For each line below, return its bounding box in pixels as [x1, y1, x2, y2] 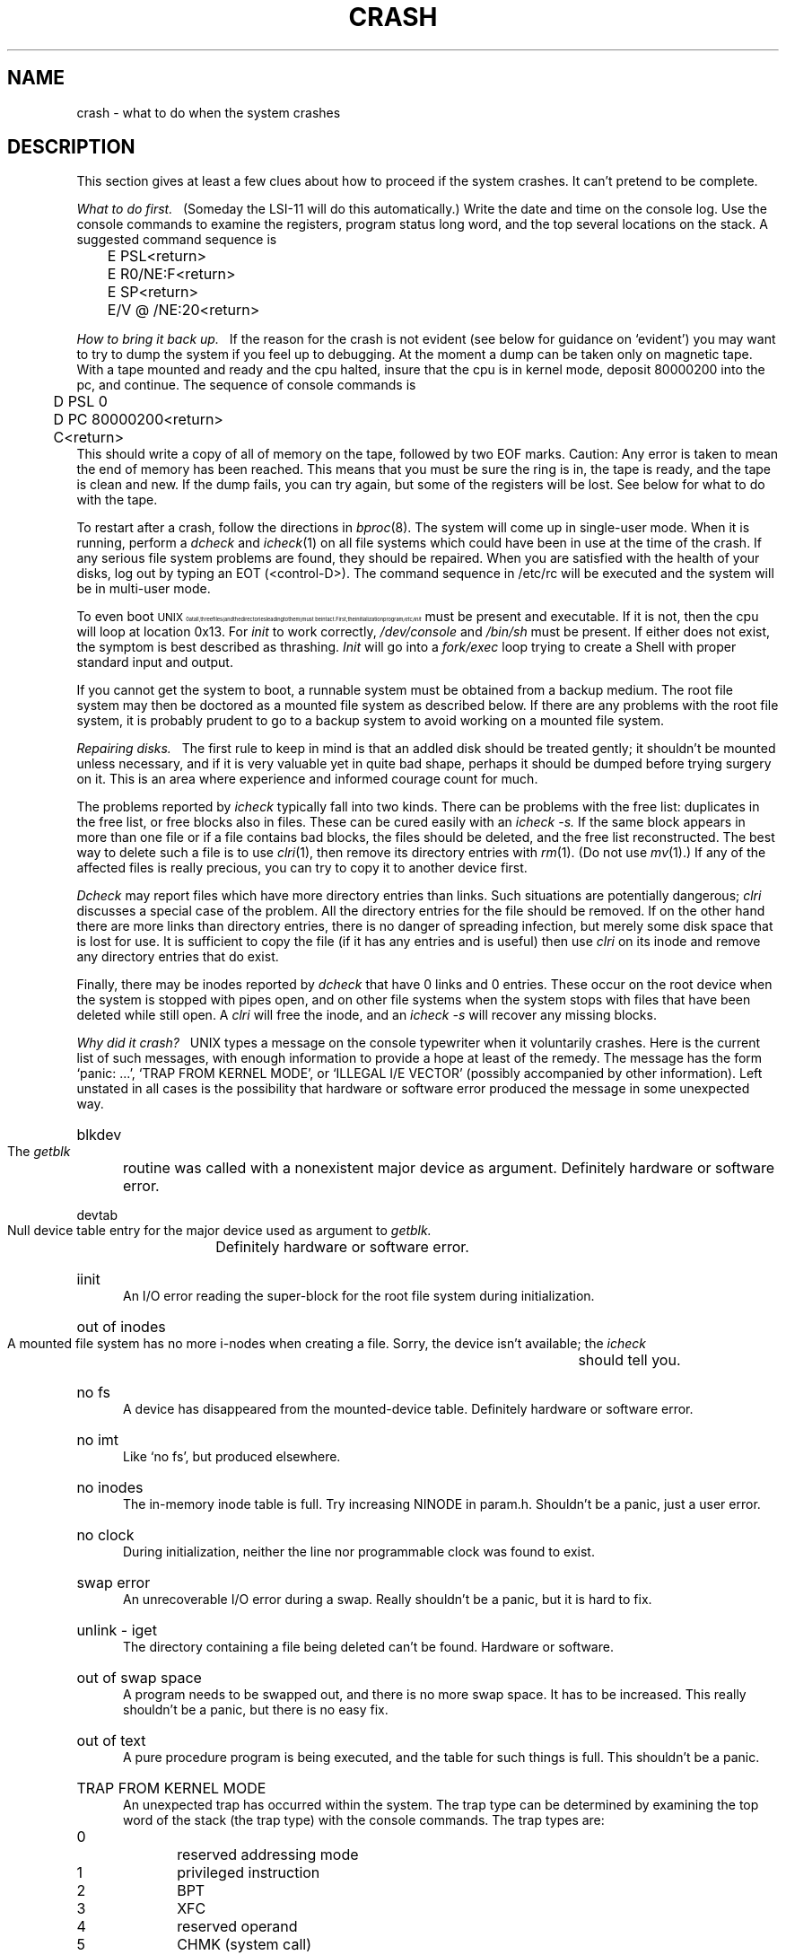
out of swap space [76, 1669, 202, 1688]
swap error [76, 1574, 151, 1592]
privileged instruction [177, 1863, 320, 1882]
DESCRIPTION [7, 136, 135, 159]
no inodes [76, 1478, 144, 1497]
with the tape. [76, 492, 158, 508]
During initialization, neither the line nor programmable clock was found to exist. [123, 1544, 595, 1560]
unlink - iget [76, 1621, 157, 1640]
